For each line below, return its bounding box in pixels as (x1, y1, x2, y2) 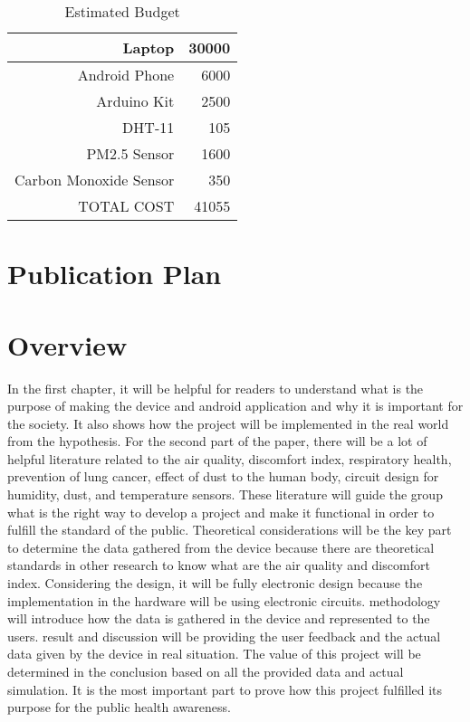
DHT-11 (122, 117, 175, 138)
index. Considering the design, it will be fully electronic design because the (7, 574, 423, 593)
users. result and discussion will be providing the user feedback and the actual (7, 626, 441, 645)
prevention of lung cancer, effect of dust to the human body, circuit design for (7, 467, 439, 486)
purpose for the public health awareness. (7, 698, 231, 717)
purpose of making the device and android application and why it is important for (7, 396, 464, 415)
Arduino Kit (96, 90, 175, 111)
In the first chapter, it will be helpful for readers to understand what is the (7, 378, 424, 397)
